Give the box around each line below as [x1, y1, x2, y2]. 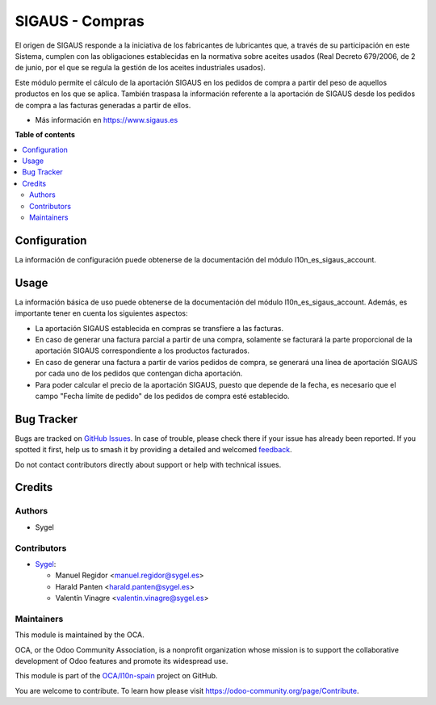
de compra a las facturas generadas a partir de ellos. [15, 100, 191, 110]
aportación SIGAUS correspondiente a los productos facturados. [35, 346, 250, 355]
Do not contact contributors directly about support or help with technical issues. [15, 460, 282, 469]
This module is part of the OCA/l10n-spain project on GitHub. [15, 671, 218, 681]
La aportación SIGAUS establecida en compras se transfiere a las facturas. [35, 323, 284, 333]
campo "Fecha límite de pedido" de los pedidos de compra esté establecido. [35, 391, 290, 401]
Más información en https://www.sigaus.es [35, 115, 178, 124]
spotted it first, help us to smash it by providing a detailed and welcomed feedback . [15, 445, 292, 455]
